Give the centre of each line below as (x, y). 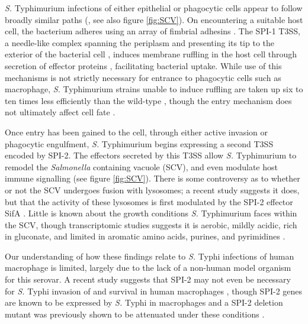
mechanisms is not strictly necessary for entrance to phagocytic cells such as (143, 77)
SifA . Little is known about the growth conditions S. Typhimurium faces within (151, 213)
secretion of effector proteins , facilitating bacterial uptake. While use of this (143, 65)
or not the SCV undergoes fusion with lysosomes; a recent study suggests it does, (152, 189)
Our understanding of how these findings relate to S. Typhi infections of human (150, 256)
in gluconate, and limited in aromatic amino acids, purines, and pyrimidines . (145, 236)
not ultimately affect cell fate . (60, 112)
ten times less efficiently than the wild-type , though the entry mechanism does (148, 100)
